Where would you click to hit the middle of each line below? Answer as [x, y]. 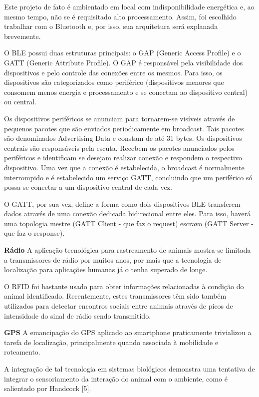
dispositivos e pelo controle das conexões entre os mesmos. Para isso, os [113, 72]
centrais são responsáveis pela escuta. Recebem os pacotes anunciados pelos [119, 148]
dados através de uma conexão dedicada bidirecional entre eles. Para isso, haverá [128, 213]
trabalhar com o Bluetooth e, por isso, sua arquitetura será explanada [111, 26]
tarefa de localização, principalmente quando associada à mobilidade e [111, 342]
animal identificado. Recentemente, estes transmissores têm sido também [115, 296]
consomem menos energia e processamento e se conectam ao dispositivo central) [126, 92]
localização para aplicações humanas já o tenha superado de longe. [106, 269]
